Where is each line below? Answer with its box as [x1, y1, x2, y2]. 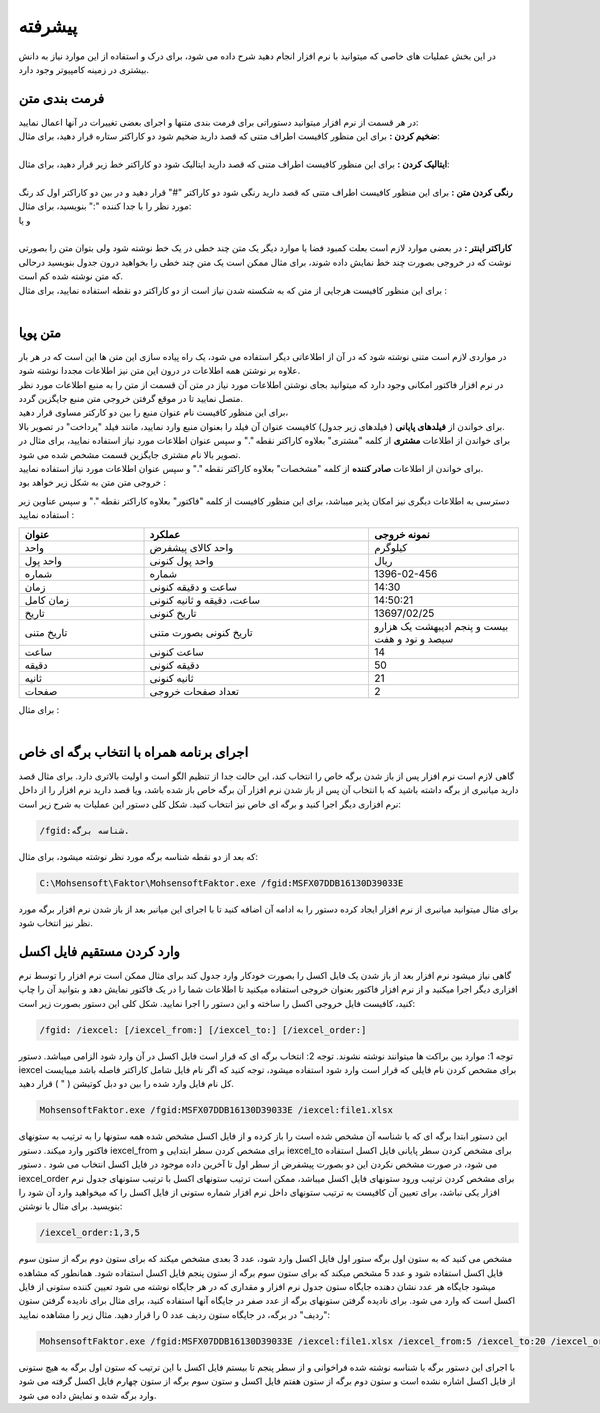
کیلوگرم [374, 540, 408, 554]
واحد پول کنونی [149, 553, 214, 567]
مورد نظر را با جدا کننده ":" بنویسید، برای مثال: [18, 200, 192, 212]
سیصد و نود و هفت [374, 631, 454, 645]
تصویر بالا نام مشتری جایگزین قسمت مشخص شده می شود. [18, 448, 242, 460]
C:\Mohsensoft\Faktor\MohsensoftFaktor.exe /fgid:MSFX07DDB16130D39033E [39, 877, 404, 889]
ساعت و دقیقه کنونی [149, 580, 238, 594]
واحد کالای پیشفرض [149, 540, 234, 554]
